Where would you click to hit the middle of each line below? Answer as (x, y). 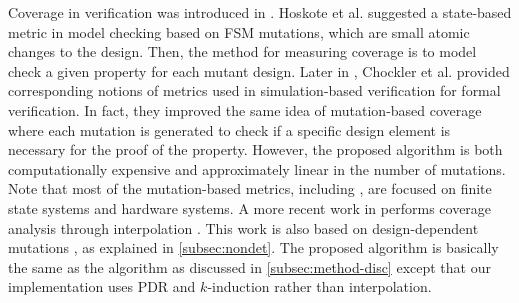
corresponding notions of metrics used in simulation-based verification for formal (254, 90)
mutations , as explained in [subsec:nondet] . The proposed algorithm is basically (253, 247)
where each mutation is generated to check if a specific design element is (229, 129)
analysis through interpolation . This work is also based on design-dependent (243, 227)
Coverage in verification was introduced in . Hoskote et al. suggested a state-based (260, 12)
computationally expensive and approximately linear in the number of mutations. (257, 168)
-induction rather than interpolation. (319, 286)
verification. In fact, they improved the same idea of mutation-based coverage (245, 109)
